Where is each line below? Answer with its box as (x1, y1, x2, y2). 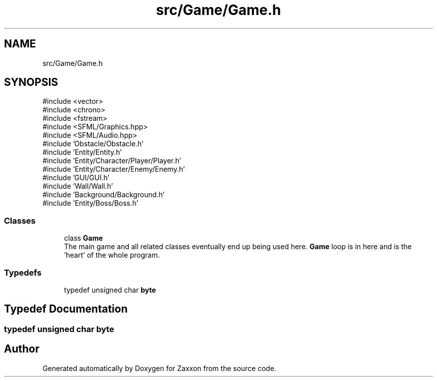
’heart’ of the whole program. (64, 251, 160, 260)
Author (4, 343, 39, 356)
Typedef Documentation (4, 303, 128, 316)
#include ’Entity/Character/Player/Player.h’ (42, 156, 181, 165)
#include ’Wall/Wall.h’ (42, 182, 113, 191)
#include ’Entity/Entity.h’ (42, 148, 122, 157)
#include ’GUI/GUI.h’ (42, 173, 110, 182)
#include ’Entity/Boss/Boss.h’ (42, 199, 138, 208)
